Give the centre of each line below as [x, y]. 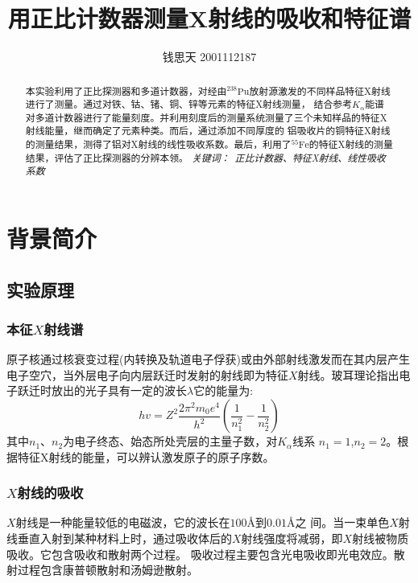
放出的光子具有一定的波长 [119, 390]
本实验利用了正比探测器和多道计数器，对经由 [126, 90]
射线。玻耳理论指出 [348, 374]
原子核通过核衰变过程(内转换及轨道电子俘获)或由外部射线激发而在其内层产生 [208, 359]
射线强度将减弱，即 [292, 538]
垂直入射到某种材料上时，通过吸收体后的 [124, 538]
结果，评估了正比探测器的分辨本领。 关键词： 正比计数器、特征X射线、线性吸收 [205, 157]
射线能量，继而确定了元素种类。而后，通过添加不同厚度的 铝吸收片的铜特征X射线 [208, 131]
